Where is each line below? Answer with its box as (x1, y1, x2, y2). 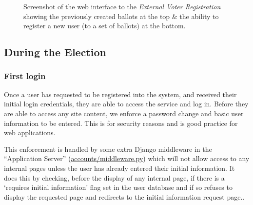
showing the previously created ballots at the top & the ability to (23, 11, 219, 21)
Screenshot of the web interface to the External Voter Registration (23, 1, 221, 11)
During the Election (4, 44, 106, 60)
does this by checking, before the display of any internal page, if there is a (4, 172, 225, 183)
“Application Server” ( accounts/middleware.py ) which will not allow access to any (4, 153, 250, 164)
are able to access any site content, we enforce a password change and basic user (4, 108, 244, 118)
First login (4, 70, 46, 82)
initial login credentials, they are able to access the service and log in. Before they (4, 99, 249, 109)
